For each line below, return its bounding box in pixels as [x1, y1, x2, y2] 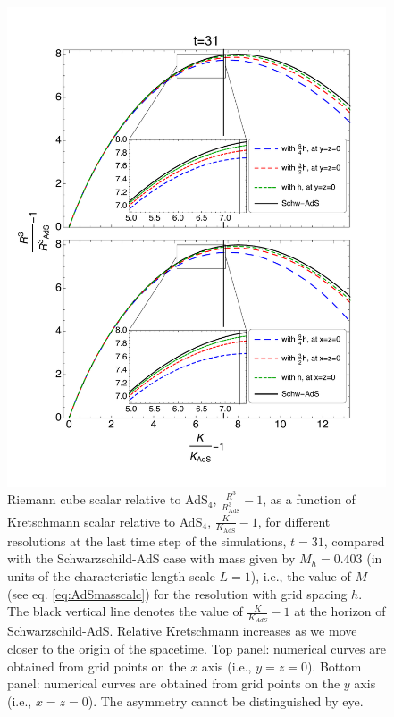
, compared [323, 531, 385, 550]
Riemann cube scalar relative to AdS [7, 490, 208, 509]
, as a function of [263, 490, 356, 509]
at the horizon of [294, 602, 386, 620]
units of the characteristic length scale [7, 567, 215, 586]
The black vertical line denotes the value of [7, 602, 243, 620]
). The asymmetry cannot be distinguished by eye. [88, 691, 364, 710]
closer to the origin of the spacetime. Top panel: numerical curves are [7, 639, 386, 658]
